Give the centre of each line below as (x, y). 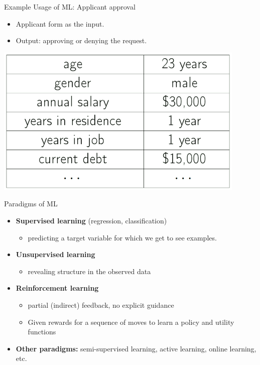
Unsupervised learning (55, 254)
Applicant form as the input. (60, 23)
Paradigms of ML (31, 204)
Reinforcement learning (57, 288)
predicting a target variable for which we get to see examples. (122, 237)
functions (42, 332)
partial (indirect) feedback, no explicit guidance (101, 305)
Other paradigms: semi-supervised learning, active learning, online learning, (136, 348)
